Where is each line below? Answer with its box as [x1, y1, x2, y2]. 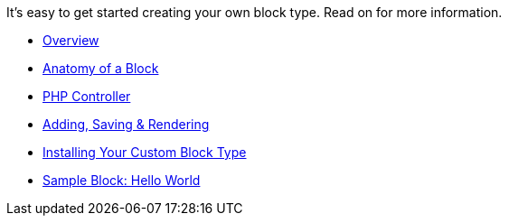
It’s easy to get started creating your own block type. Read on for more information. [6, 5, 503, 20]
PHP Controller [42, 88, 131, 104]
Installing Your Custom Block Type [42, 144, 247, 160]
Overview [42, 33, 99, 48]
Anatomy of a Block [42, 60, 159, 76]
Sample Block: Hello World [42, 172, 201, 188]
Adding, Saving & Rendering [42, 116, 210, 132]
